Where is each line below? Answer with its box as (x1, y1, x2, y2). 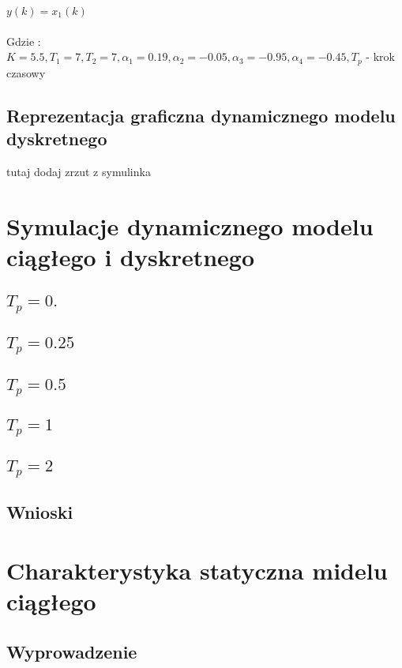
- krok (366, 48, 395, 65)
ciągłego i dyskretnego (6, 240, 255, 272)
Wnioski (6, 500, 73, 524)
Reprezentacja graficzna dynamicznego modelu (6, 103, 396, 127)
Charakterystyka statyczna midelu (6, 554, 388, 586)
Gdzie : (6, 32, 41, 49)
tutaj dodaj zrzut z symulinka (6, 163, 151, 179)
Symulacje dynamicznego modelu (6, 209, 374, 242)
